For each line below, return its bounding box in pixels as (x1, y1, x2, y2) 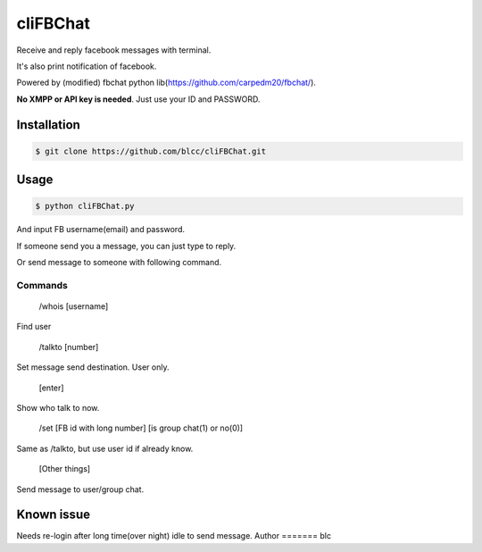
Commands (16, 279, 69, 291)
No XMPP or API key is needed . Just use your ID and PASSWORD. (16, 94, 261, 105)
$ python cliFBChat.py (35, 201, 135, 212)
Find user (16, 322, 52, 332)
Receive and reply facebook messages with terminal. (16, 45, 212, 55)
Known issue (16, 507, 91, 523)
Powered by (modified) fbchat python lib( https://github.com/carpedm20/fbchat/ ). (16, 77, 317, 88)
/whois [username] (38, 301, 109, 312)
